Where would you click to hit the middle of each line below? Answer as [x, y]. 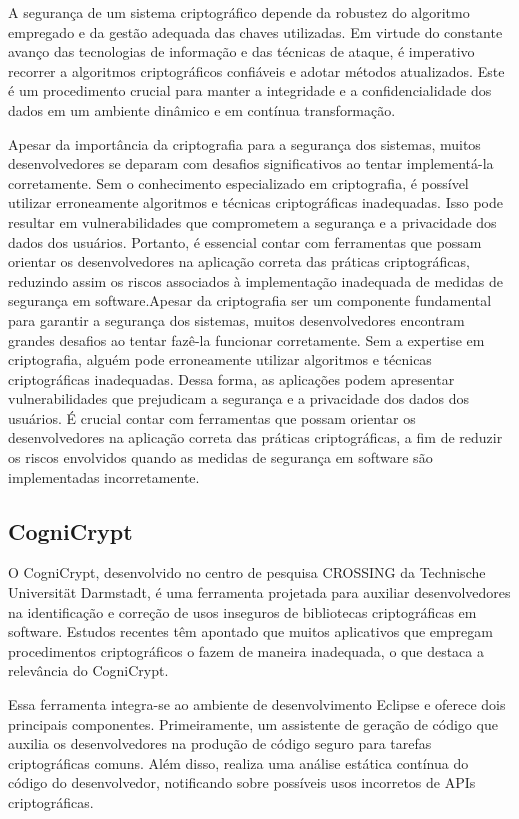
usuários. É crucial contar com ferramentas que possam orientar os [212, 417]
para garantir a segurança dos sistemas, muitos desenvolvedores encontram [236, 319]
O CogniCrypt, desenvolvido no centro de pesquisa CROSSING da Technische [247, 572]
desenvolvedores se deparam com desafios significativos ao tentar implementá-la [251, 163]
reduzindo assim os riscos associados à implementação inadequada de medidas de [255, 280]
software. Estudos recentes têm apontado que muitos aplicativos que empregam [250, 631]
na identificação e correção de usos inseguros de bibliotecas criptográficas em [242, 611]
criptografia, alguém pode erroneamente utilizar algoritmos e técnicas [220, 359]
